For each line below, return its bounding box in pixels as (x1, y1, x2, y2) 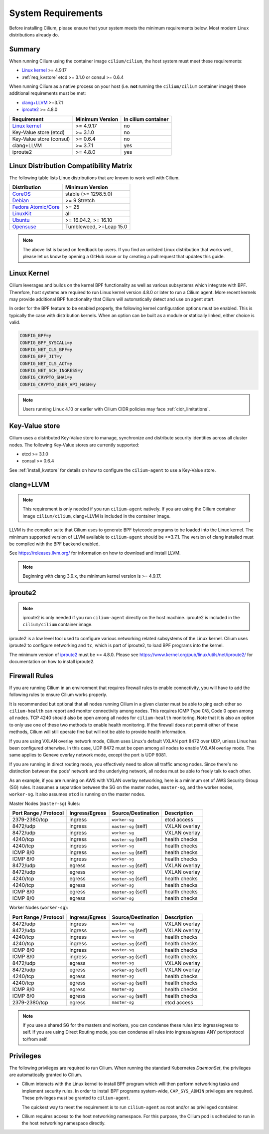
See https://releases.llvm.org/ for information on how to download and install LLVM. (9, 550, 181, 556)
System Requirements (9, 7, 103, 18)
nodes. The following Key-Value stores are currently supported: (9, 442, 139, 448)
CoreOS (12, 190, 31, 197)
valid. (9, 320, 21, 326)
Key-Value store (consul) (12, 135, 70, 142)
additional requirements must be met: (9, 90, 86, 96)
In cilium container (124, 115, 169, 122)
